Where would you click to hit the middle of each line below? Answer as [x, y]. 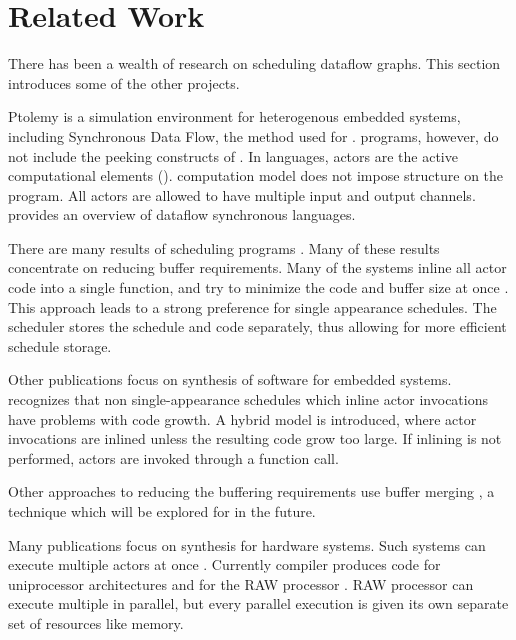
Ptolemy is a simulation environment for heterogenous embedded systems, [234, 116]
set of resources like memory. [96, 622]
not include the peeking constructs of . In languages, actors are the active [233, 155]
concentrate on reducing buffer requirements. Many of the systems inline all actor [257, 267]
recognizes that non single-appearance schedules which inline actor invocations [248, 399]
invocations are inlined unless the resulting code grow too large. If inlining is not [255, 438]
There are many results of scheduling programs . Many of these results [224, 247]
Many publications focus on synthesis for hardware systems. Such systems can [247, 544]
